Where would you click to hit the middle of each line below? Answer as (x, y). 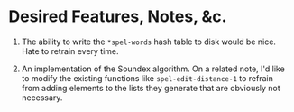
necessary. (42, 98)
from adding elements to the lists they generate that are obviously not (151, 88)
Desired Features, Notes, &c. (118, 17)
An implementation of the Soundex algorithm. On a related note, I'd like (153, 69)
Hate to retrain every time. (70, 51)
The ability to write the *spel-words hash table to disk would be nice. (149, 42)
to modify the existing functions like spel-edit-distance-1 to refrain (147, 78)
